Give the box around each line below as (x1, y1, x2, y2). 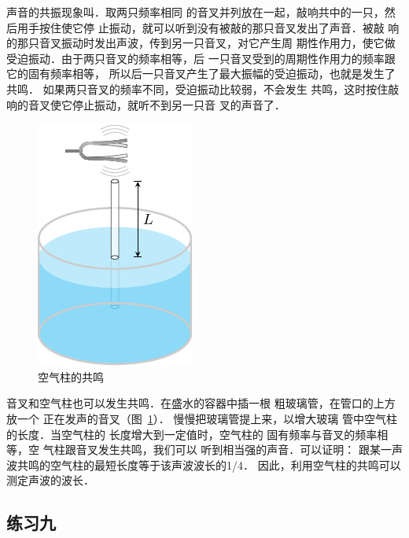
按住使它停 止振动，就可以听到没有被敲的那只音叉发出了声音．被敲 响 (39, 19, 400, 35)
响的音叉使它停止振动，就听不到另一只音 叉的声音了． (6, 96, 286, 112)
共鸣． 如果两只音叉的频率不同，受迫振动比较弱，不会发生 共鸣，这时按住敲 (6, 80, 400, 97)
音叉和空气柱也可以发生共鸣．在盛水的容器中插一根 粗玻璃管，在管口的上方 (6, 395, 396, 411)
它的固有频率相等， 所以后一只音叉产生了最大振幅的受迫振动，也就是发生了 (6, 65, 396, 82)
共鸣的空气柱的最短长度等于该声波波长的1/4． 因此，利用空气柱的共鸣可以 (17, 456, 401, 473)
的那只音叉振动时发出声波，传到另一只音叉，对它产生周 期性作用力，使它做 (6, 35, 396, 51)
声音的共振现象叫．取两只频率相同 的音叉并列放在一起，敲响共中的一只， (6, 4, 385, 20)
